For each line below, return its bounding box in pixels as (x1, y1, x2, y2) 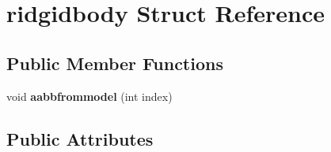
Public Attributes (6, 126, 154, 150)
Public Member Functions (6, 50, 223, 75)
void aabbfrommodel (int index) (6, 87, 173, 104)
